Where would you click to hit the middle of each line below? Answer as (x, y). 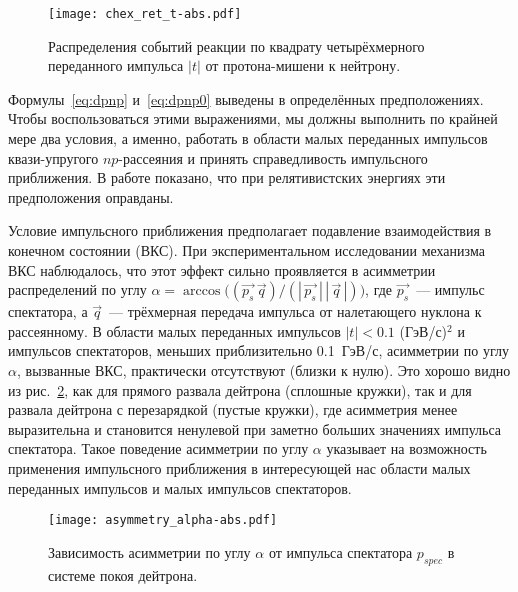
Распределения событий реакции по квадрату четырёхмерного (236, 45)
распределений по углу (77, 289)
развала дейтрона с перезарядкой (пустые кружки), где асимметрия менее (233, 409)
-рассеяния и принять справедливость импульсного (273, 157)
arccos (201, 291)
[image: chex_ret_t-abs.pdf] (145, 14)
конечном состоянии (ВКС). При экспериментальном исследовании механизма (246, 250)
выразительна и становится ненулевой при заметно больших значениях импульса (255, 428)
